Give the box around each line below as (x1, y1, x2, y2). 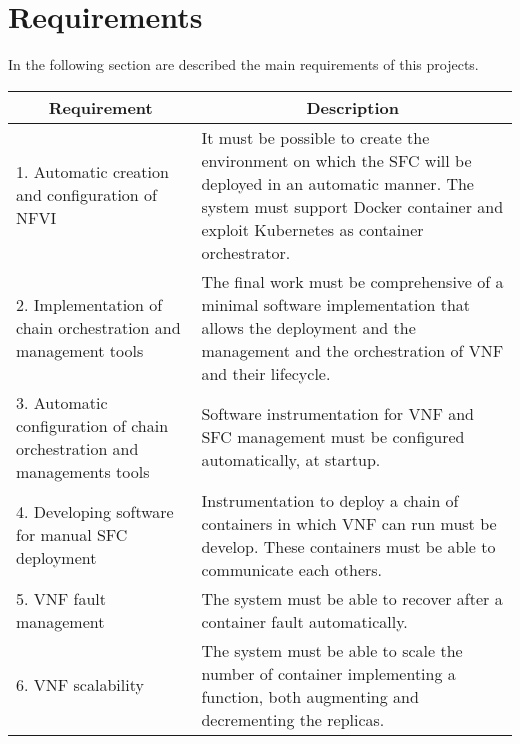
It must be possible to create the (201, 125, 430, 149)
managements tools (16, 459, 150, 483)
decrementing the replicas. (201, 707, 385, 731)
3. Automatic (16, 390, 108, 414)
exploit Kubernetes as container (201, 217, 424, 241)
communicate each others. (201, 557, 383, 581)
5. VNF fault (16, 586, 107, 610)
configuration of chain (16, 413, 169, 437)
